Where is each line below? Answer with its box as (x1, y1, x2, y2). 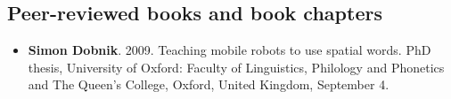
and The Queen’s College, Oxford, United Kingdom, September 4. (28, 75, 389, 94)
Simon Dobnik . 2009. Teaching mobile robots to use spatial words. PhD (28, 41, 431, 59)
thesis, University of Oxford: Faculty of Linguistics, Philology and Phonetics (28, 57, 445, 76)
